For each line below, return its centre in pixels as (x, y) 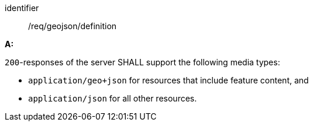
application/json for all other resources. (113, 98)
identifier (22, 8)
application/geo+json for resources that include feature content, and (168, 80)
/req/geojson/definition (73, 26)
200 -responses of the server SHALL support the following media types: (142, 62)
